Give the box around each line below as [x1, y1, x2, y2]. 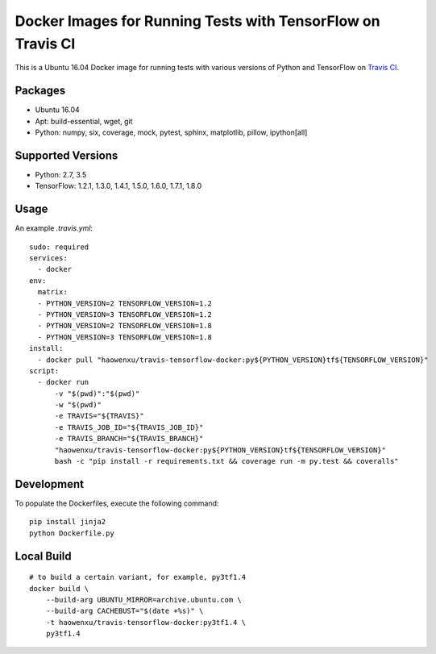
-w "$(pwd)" [54, 400, 102, 410]
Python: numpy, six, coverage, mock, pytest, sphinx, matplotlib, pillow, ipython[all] [35, 127, 308, 137]
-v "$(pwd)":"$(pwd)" [54, 389, 140, 398]
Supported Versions [15, 148, 118, 162]
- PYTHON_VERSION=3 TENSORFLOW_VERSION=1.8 [37, 332, 213, 342]
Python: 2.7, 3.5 [35, 169, 87, 179]
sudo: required [29, 242, 89, 252]
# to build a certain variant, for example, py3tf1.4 [29, 573, 246, 582]
